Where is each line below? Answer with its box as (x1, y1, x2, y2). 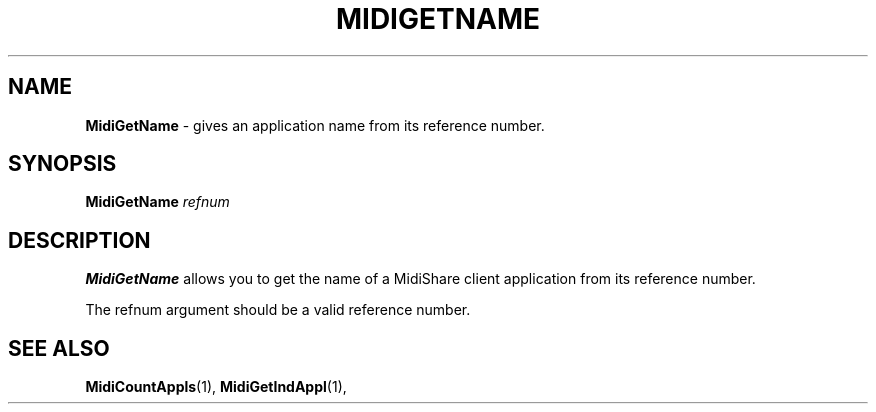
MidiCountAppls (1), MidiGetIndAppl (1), (85, 378, 347, 396)
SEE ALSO (8, 335, 110, 361)
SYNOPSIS (8, 151, 117, 177)
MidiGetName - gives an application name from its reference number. (85, 116, 545, 134)
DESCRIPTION (8, 227, 151, 253)
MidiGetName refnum (85, 193, 230, 211)
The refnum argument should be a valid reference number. (85, 301, 471, 319)
